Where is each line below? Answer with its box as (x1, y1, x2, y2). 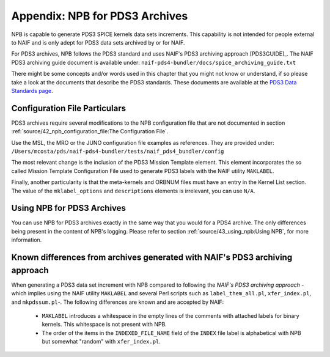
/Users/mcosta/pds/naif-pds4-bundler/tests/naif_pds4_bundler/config (11, 147, 224, 155)
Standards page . (11, 87, 53, 94)
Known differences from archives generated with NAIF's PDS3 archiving (11, 252, 293, 263)
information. (11, 236, 42, 244)
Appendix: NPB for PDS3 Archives (11, 9, 188, 23)
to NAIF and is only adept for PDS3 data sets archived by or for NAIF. (11, 39, 185, 46)
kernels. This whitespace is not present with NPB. (42, 321, 167, 328)
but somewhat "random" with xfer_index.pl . (42, 338, 161, 345)
